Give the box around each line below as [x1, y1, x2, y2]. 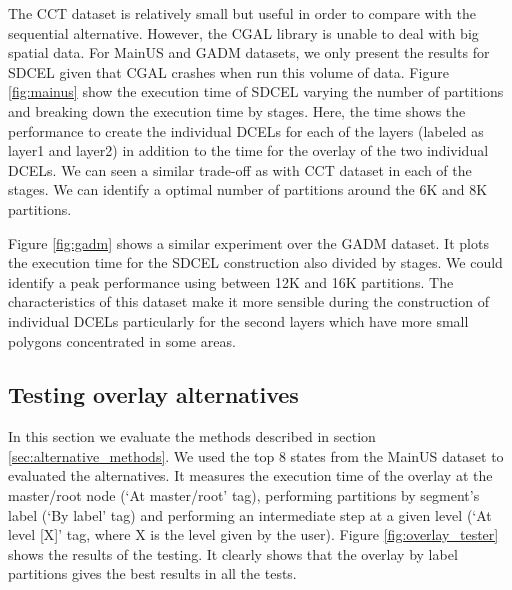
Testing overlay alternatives [8, 379, 299, 410]
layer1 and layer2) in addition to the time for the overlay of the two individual [8, 140, 489, 161]
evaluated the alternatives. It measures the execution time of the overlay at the [8, 465, 493, 486]
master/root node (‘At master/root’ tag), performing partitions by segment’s [8, 485, 480, 506]
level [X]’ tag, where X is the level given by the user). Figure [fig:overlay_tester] [8, 524, 499, 545]
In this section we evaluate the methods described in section [8, 426, 376, 447]
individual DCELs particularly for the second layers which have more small [8, 310, 469, 331]
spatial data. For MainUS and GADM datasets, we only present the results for [8, 42, 490, 63]
